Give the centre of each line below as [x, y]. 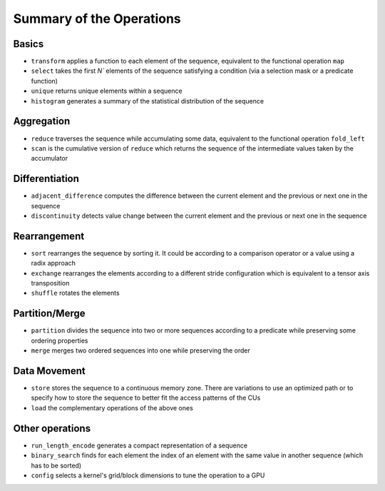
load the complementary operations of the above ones [112, 408]
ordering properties [60, 340]
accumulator [50, 158]
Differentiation [46, 179]
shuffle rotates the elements [76, 293]
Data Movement [49, 371]
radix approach [53, 263]
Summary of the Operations [97, 19]
